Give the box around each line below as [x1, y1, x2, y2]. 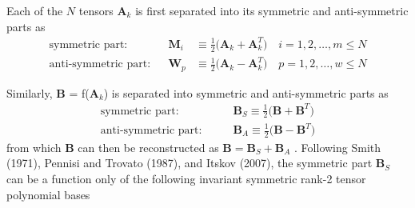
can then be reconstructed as [78, 138, 219, 155]
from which [6, 138, 62, 155]
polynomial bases [6, 186, 90, 202]
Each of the [6, 2, 63, 18]
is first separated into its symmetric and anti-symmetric [135, 2, 409, 18]
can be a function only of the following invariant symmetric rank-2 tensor [6, 170, 366, 187]
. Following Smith [294, 138, 381, 155]
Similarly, [6, 84, 53, 101]
